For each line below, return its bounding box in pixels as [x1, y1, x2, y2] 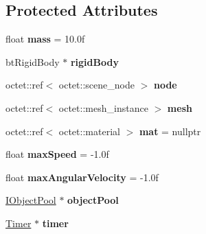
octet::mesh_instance [58, 100, 148, 115]
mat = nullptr [139, 124, 201, 138]
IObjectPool [5, 193, 56, 207]
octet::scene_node [58, 78, 135, 92]
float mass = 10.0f [5, 32, 85, 46]
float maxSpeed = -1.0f [5, 147, 109, 161]
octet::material [58, 124, 120, 138]
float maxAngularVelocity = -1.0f [5, 169, 159, 184]
